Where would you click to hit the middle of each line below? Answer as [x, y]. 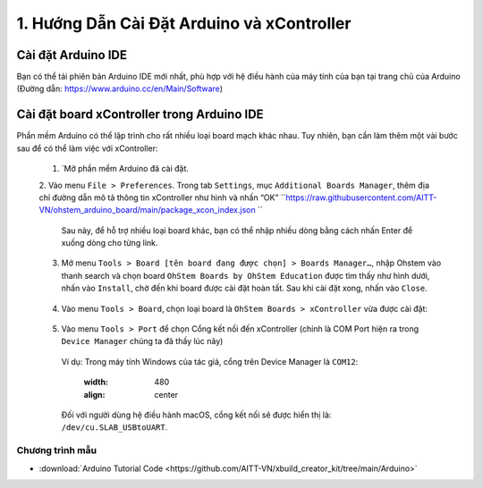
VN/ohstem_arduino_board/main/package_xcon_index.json [147, 210]
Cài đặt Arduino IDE [72, 55]
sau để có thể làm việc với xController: [87, 148]
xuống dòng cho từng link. [110, 243]
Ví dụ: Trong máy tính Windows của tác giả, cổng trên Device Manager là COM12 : [210, 361]
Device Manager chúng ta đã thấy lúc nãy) [142, 341]
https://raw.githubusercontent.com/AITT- [361, 198]
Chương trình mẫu [57, 450]
